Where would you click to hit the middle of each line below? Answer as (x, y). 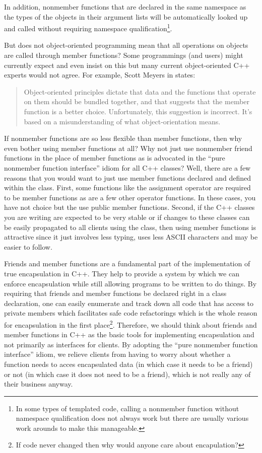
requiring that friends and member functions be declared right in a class (115, 293)
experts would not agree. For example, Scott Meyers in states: (100, 75)
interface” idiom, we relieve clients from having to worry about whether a (117, 354)
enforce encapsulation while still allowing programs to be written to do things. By (130, 283)
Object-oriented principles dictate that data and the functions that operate (140, 91)
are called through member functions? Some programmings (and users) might (124, 55)
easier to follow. (28, 246)
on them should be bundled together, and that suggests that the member (137, 101)
